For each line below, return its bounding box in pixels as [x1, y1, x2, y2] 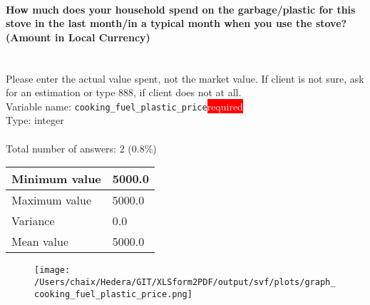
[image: [34, 265, 71, 276]
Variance [11, 212, 55, 229]
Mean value [11, 233, 69, 250]
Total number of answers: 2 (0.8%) [6, 140, 157, 155]
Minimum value [11, 170, 101, 187]
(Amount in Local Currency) [6, 29, 150, 44]
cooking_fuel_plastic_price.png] [34, 289, 192, 299]
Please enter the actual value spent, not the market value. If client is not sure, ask [6, 71, 364, 86]
